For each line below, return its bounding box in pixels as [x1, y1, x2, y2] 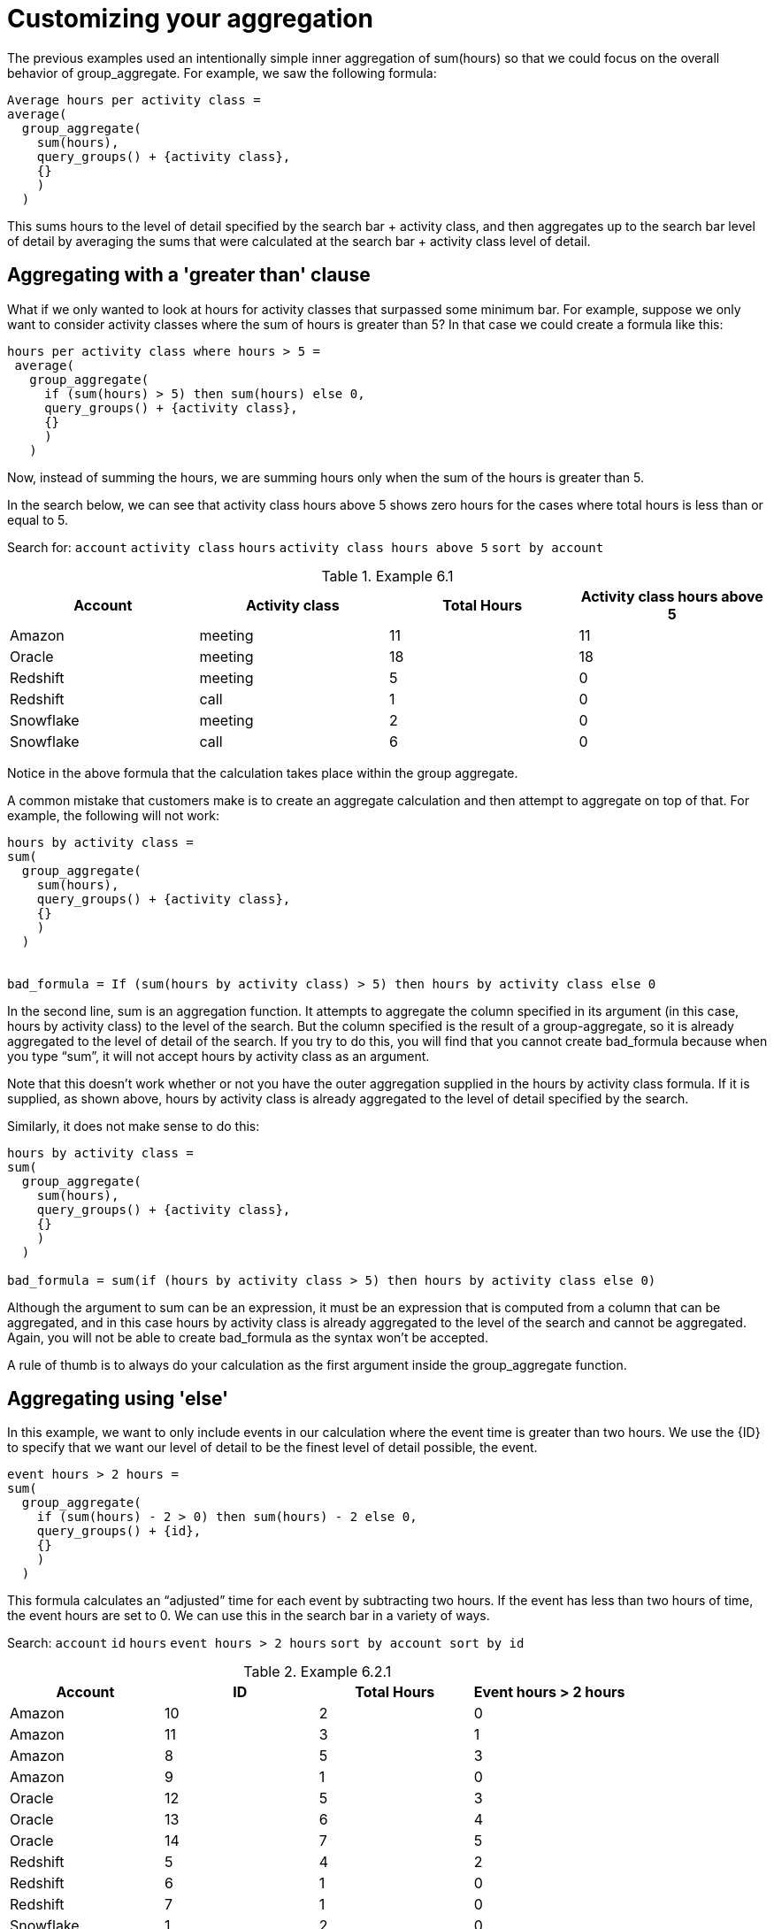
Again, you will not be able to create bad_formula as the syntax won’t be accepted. [7, 1329, 488, 1345]
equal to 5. [7, 511, 68, 527]
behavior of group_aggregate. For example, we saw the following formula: [7, 65, 437, 81]
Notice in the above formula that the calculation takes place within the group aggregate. [7, 765, 518, 780]
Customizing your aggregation [7, 4, 373, 34]
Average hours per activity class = [7, 92, 261, 107]
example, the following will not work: [7, 807, 219, 823]
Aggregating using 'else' [7, 1387, 229, 1410]
